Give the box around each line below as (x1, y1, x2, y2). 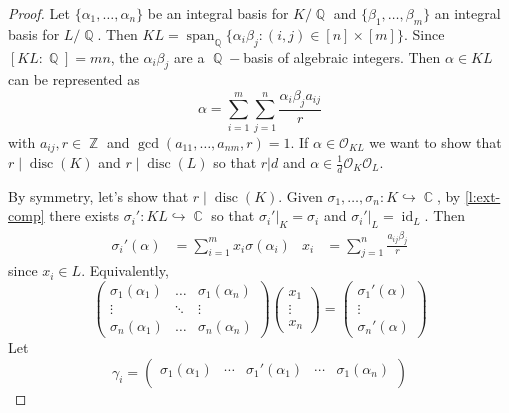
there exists (49, 205, 120, 226)
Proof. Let (8, 3, 70, 23)
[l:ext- (464, 185, 501, 206)
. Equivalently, (81, 260, 169, 281)
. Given (278, 185, 323, 206)
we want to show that (369, 131, 502, 152)
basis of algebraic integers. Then (243, 46, 441, 67)
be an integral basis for (147, 3, 289, 23)
